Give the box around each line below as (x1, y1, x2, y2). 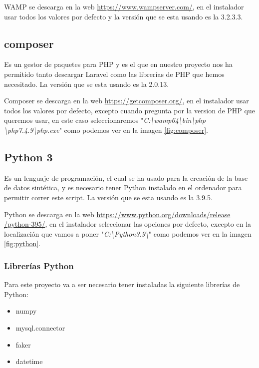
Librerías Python (4, 259, 74, 272)
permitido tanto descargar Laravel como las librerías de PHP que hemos (4, 68, 225, 79)
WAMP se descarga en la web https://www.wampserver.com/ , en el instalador (4, 1, 244, 11)
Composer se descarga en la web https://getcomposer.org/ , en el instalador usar (4, 95, 249, 106)
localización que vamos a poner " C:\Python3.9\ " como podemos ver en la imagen (4, 228, 252, 239)
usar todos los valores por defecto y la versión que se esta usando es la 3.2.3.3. (4, 11, 243, 21)
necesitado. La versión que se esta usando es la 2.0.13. (4, 78, 169, 89)
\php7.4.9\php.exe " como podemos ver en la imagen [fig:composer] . (4, 124, 208, 135)
